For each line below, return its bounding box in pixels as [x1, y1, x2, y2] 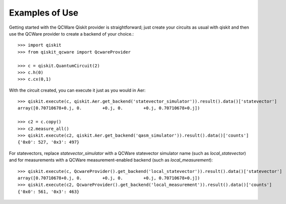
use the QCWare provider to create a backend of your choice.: [9, 31, 134, 37]
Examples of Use [9, 7, 79, 18]
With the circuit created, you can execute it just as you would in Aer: [9, 87, 146, 93]
